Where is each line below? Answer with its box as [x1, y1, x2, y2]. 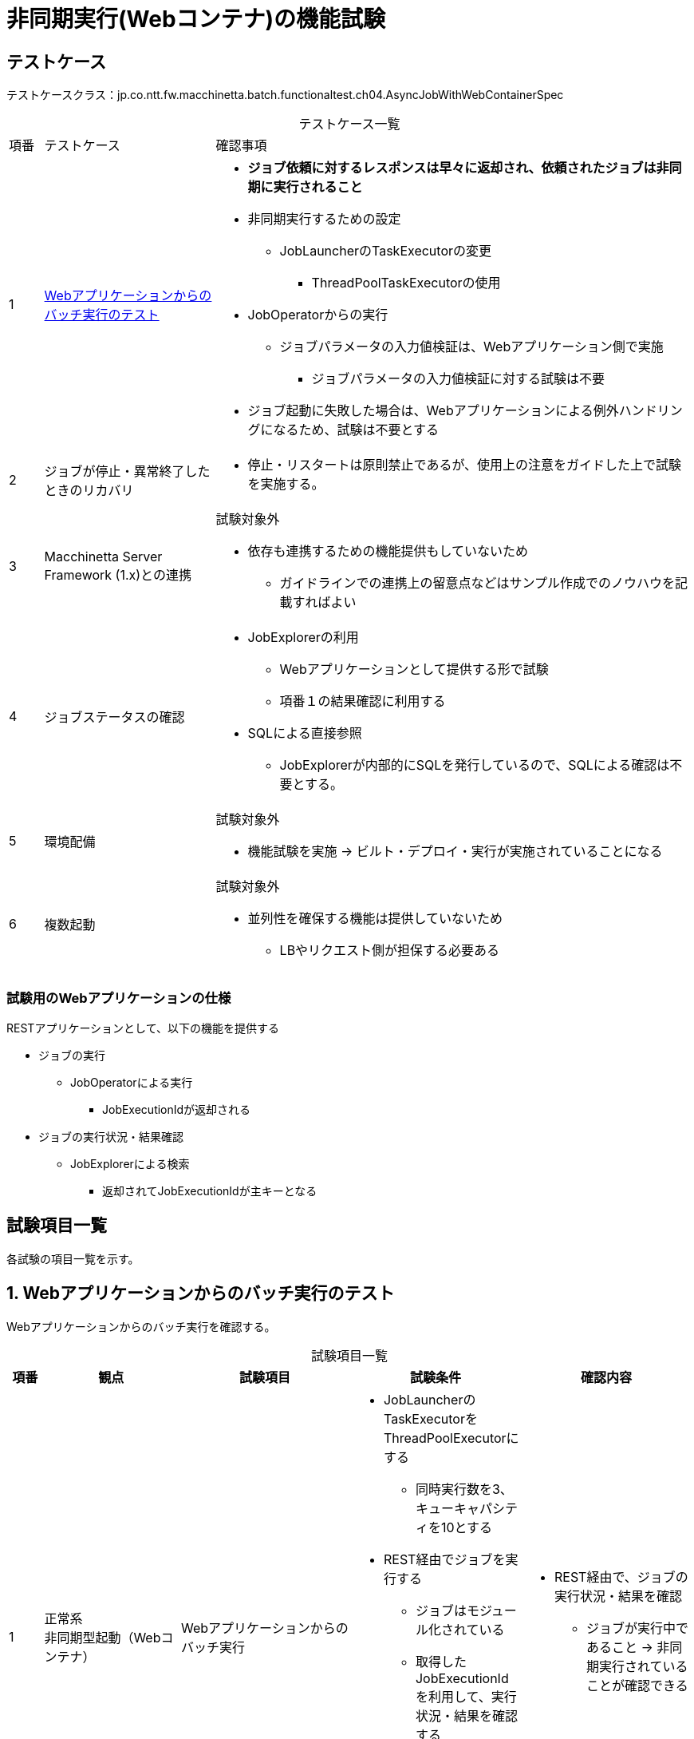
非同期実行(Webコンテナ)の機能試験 [6, 6, 386, 33]
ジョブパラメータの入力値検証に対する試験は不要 [311, 370, 605, 387]
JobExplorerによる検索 [70, 1156, 190, 1171]
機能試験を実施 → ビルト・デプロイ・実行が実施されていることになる [247, 843, 663, 860]
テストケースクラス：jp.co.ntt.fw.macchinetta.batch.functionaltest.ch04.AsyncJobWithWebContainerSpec [6, 88, 564, 102]
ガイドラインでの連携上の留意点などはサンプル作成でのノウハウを [279, 575, 676, 592]
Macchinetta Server [44, 549, 163, 565]
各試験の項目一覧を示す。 [6, 1251, 140, 1266]
